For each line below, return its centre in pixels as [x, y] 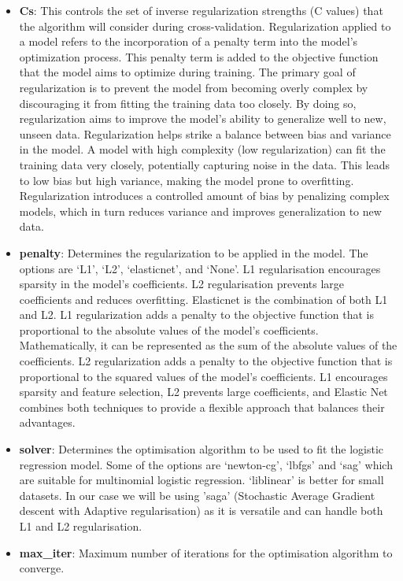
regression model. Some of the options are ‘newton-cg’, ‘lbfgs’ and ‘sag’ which [206, 464]
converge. [42, 568]
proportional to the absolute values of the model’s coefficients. [169, 329]
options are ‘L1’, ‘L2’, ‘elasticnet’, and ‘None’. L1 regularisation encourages [200, 268]
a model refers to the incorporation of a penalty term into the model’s [189, 41]
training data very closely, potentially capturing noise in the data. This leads [205, 164]
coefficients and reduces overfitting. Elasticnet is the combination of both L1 [203, 299]
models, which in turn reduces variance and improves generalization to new [200, 211]
